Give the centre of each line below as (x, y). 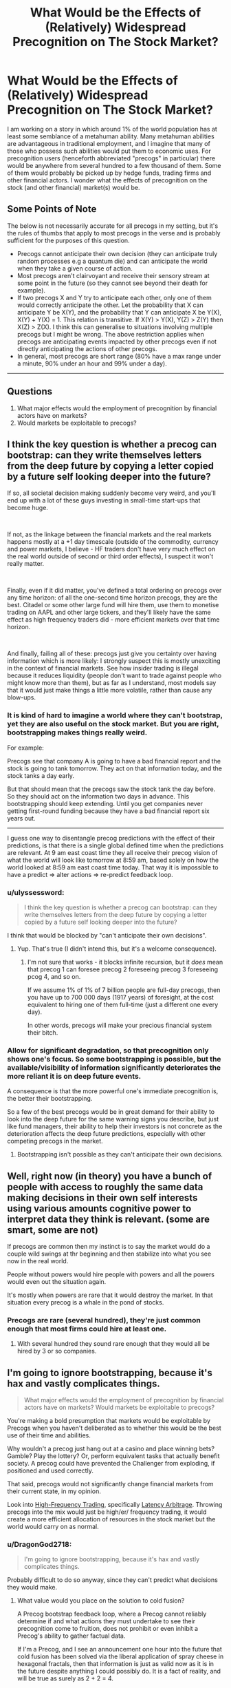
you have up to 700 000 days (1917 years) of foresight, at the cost (121, 997)
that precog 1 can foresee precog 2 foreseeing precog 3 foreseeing (123, 969)
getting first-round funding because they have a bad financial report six (108, 811)
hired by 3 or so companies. (57, 1351)
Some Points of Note (52, 209)
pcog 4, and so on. (54, 976)
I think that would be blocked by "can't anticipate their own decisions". (107, 935)
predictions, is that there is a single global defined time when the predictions (115, 845)
